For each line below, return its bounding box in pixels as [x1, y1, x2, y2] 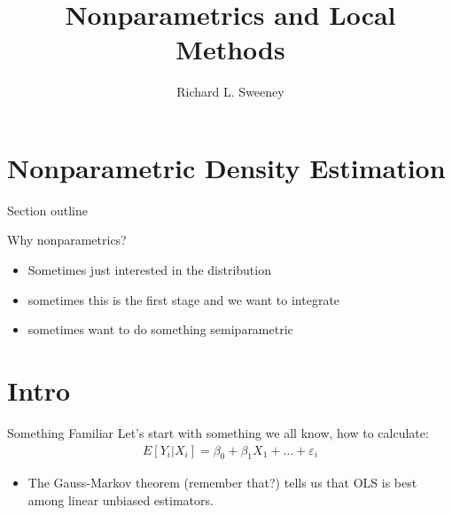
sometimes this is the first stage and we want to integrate [27, 290, 340, 308]
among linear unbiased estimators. [27, 490, 214, 509]
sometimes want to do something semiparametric [27, 320, 293, 339]
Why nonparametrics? [7, 230, 127, 249]
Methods [175, 31, 285, 67]
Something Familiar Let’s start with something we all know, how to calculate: [7, 423, 429, 441]
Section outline [7, 200, 89, 219]
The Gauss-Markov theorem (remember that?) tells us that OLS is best [27, 473, 417, 492]
